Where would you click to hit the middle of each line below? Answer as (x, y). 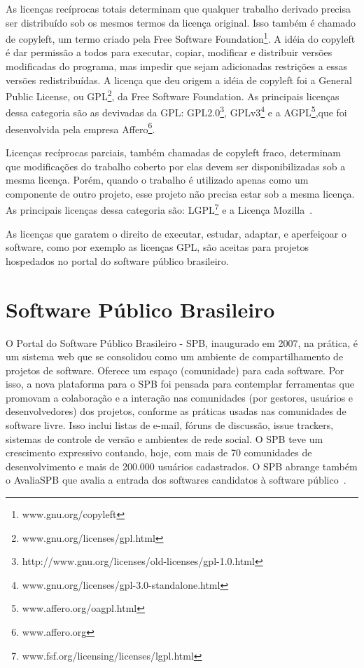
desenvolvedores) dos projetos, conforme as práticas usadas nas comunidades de (176, 411)
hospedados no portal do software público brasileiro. (118, 260)
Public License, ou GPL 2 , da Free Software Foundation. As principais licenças (173, 95)
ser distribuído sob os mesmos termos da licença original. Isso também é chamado (181, 22)
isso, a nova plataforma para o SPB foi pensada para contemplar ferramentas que (180, 384)
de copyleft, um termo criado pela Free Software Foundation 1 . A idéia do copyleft (181, 38)
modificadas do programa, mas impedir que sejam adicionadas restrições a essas (177, 66)
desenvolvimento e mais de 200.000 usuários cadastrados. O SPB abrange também (182, 466)
